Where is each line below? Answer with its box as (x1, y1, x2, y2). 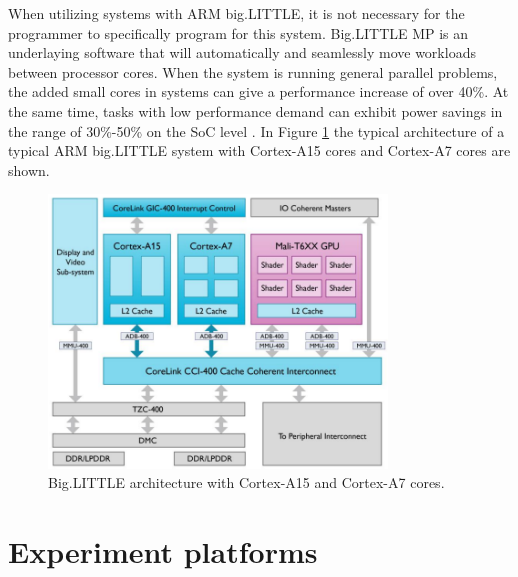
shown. (8, 159, 50, 180)
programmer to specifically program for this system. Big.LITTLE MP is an (8, 22, 469, 43)
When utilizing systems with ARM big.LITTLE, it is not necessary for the (8, 3, 465, 23)
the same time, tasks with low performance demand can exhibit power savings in (8, 100, 503, 121)
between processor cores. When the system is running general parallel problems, (8, 61, 498, 82)
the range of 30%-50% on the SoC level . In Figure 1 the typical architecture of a (8, 120, 505, 141)
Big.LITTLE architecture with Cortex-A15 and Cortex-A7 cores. (48, 472, 445, 493)
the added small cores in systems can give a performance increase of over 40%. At (8, 81, 509, 102)
